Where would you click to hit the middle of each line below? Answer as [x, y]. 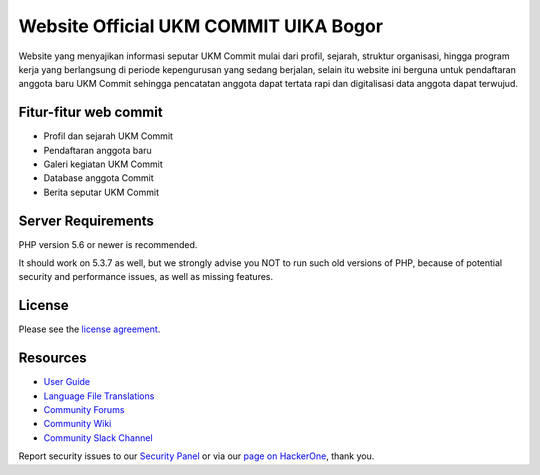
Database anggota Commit [98, 178]
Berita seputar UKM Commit [101, 192]
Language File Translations [99, 396]
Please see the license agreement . [89, 329]
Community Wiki [77, 424]
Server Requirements [86, 220]
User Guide [67, 382]
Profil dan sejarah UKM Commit [108, 136]
